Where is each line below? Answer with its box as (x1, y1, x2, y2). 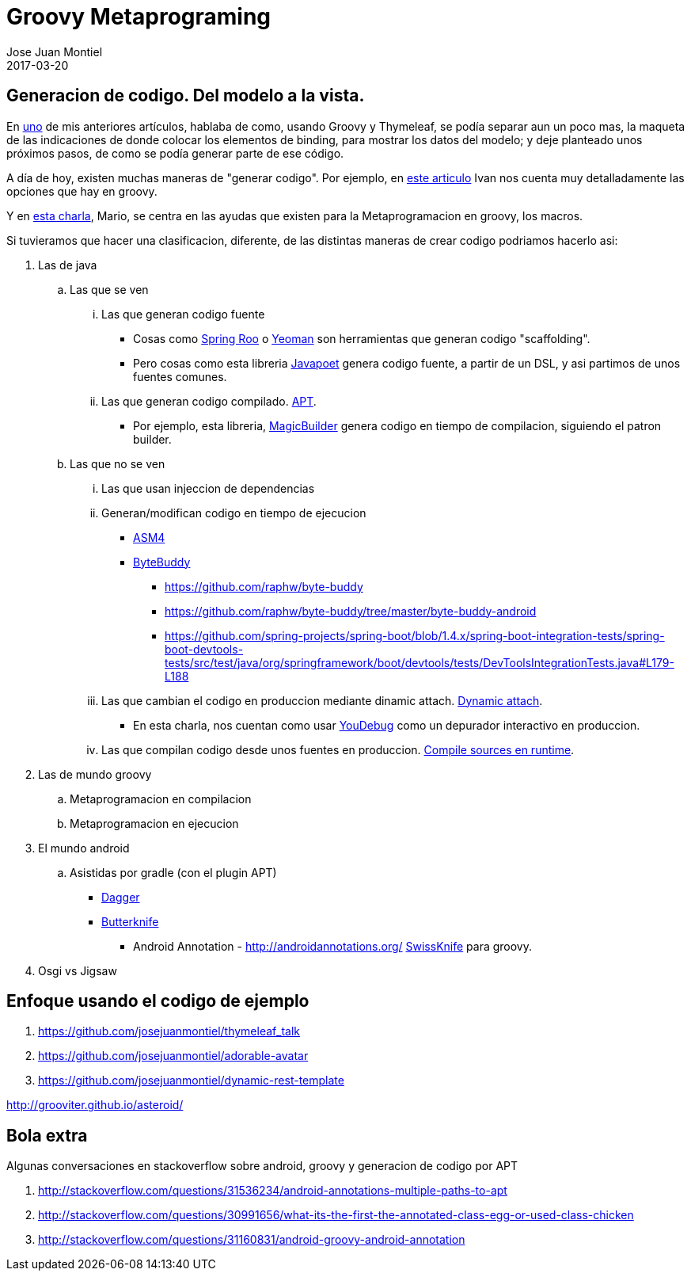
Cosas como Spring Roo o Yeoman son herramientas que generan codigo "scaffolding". (133, 331, 590, 345)
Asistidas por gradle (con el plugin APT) (70, 865, 277, 879)
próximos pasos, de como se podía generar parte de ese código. (6, 146, 344, 160)
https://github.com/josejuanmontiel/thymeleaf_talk (38, 1024, 301, 1039)
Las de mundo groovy (38, 767, 152, 781)
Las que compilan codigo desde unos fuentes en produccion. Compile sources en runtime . (101, 742, 575, 757)
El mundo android (38, 841, 130, 855)
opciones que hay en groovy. (6, 184, 158, 198)
